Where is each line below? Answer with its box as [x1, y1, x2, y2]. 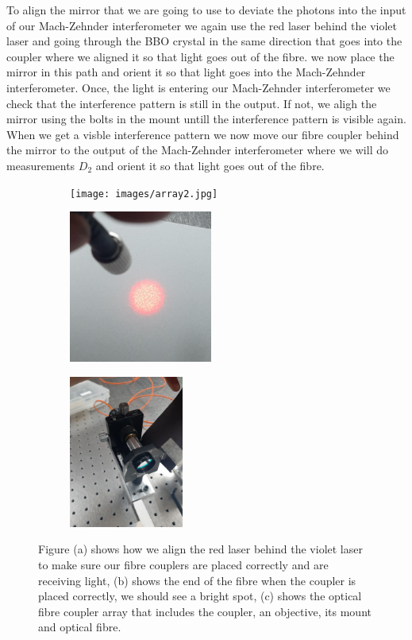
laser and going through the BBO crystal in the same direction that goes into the [6, 33, 402, 49]
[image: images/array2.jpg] [70, 188, 218, 200]
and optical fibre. [38, 619, 121, 635]
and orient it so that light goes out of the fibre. [95, 157, 325, 173]
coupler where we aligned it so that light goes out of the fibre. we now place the [6, 48, 395, 64]
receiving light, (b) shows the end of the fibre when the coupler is [38, 572, 356, 588]
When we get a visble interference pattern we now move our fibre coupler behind [6, 126, 399, 142]
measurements [6, 157, 75, 173]
